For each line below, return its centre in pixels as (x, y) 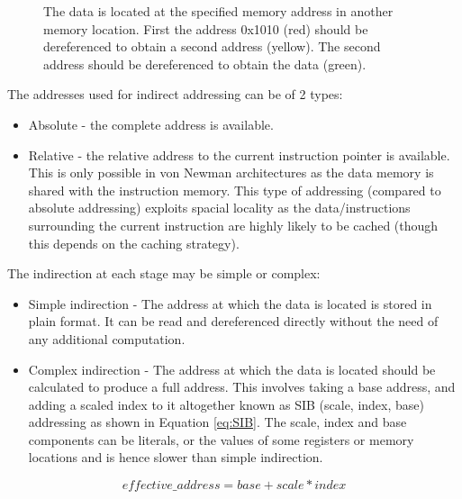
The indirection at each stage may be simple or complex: (164, 273)
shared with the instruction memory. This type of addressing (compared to (235, 190)
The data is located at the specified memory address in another (218, 11)
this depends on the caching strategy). (134, 243)
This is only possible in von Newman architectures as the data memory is (231, 172)
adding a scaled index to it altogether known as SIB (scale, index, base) (226, 404)
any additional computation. (107, 338)
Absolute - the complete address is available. (151, 124)
